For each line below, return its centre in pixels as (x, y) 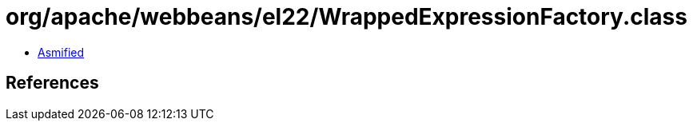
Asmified (61, 52)
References (52, 83)
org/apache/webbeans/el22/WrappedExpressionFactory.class (346, 17)
